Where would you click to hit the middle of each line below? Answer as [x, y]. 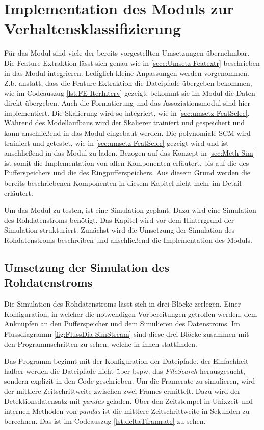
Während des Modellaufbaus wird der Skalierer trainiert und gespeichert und [124, 123]
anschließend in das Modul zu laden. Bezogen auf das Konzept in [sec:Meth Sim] [130, 153]
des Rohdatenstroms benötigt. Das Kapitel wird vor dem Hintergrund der [119, 220]
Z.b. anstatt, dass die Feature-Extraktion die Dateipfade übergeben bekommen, [128, 83]
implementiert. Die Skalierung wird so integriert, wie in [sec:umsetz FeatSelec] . [127, 112]
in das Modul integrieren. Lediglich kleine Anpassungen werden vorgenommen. [127, 73]
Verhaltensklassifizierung [93, 28]
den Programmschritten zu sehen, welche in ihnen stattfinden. [101, 344]
